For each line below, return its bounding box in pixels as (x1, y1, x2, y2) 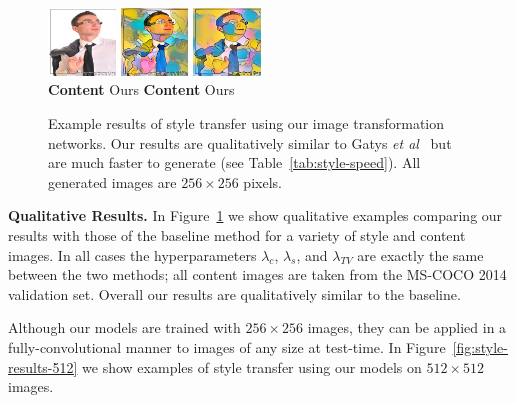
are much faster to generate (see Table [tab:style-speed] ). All (48, 152, 421, 173)
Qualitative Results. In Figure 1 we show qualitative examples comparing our (8, 205, 503, 226)
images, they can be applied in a (307, 317, 507, 338)
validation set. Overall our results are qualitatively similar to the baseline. (8, 283, 461, 304)
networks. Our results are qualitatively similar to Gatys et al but (48, 132, 452, 153)
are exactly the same (357, 244, 484, 265)
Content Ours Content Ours (48, 79, 235, 100)
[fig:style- (452, 336, 508, 357)
